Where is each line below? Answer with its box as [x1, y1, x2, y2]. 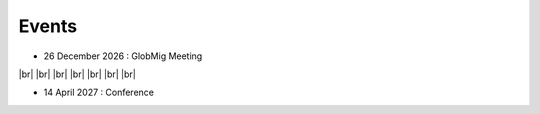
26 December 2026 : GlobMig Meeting [43, 50, 203, 62]
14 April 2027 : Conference [43, 86, 155, 99]
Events [18, 15, 78, 37]
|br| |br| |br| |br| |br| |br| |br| [18, 68, 137, 80]
